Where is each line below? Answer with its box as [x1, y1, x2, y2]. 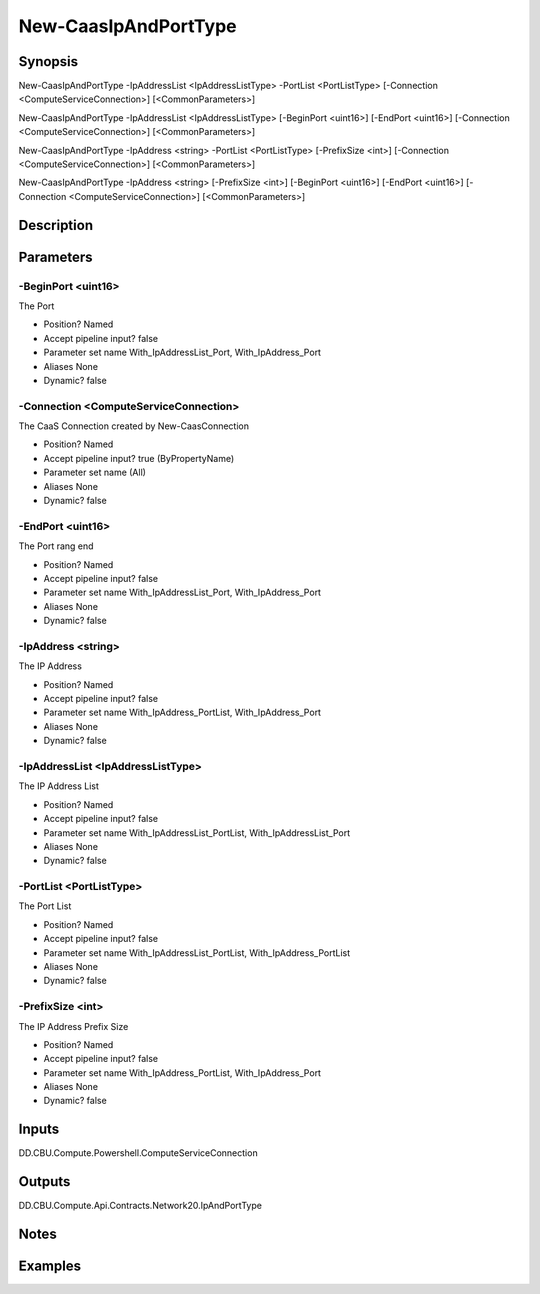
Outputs [18, 1173, 71, 1190]
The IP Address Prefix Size [18, 1020, 129, 1032]
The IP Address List [18, 780, 100, 792]
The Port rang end [18, 540, 94, 552]
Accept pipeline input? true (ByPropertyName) [43, 452, 235, 464]
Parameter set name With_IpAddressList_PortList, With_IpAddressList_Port [43, 826, 350, 839]
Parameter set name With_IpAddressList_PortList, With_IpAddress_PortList [43, 946, 350, 959]
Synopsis [18, 53, 79, 70]
